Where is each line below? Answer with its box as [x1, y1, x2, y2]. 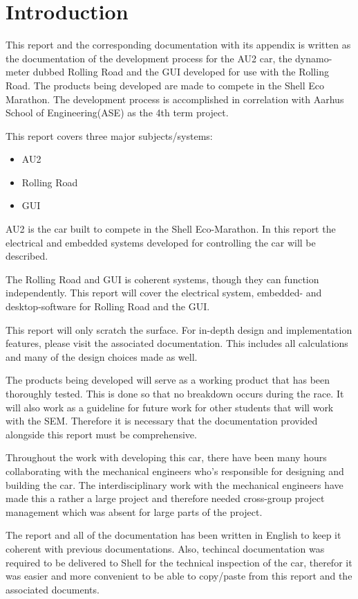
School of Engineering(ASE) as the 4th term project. [6, 105, 229, 120]
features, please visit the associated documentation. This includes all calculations [6, 336, 348, 350]
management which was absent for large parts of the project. [6, 504, 263, 519]
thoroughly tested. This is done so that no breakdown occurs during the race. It [6, 386, 344, 400]
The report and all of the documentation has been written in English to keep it [6, 528, 341, 542]
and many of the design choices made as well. [6, 349, 198, 364]
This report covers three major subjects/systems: [6, 128, 213, 143]
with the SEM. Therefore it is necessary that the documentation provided [6, 413, 318, 428]
